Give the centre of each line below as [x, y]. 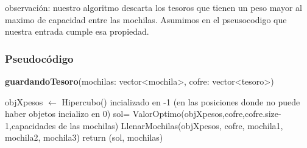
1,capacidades [30, 125]
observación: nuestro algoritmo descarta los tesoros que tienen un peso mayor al [154, 7]
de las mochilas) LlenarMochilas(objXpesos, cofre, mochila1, [171, 125]
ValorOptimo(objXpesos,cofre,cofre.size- [207, 114]
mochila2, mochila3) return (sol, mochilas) [84, 137]
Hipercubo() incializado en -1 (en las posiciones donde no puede [181, 101]
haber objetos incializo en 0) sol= [68, 114]
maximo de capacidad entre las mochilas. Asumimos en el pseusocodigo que [146, 19]
